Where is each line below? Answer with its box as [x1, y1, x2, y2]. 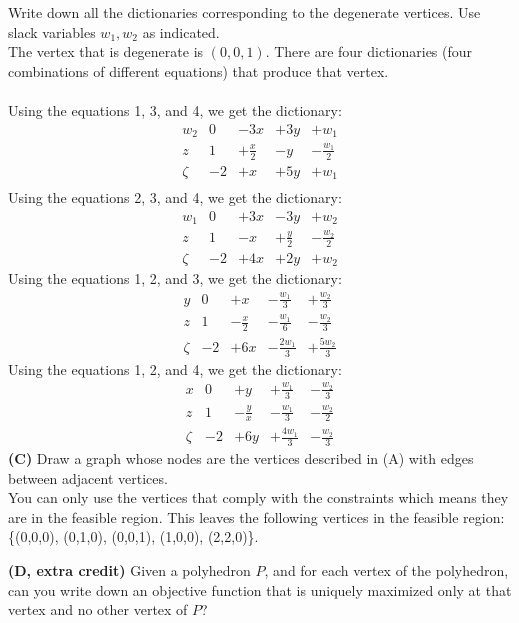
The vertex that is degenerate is [8, 41, 204, 62]
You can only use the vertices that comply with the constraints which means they [8, 487, 509, 508]
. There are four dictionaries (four [265, 41, 473, 62]
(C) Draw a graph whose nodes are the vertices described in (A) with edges [8, 447, 474, 468]
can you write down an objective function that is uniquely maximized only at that [8, 579, 512, 600]
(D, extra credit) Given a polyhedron [8, 559, 251, 580]
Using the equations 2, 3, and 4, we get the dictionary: [8, 187, 342, 208]
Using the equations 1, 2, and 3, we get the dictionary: [8, 268, 342, 289]
